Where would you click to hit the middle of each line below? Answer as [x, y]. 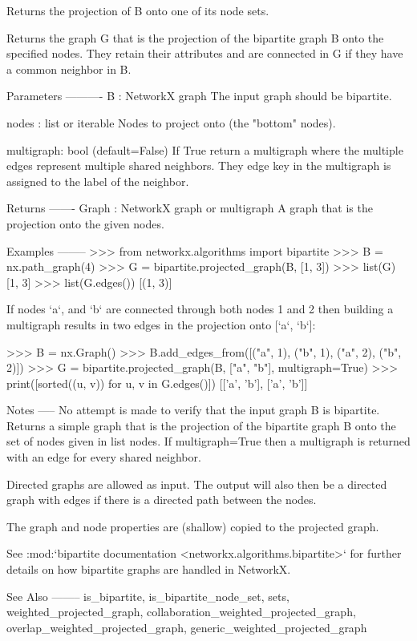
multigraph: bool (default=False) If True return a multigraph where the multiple [205, 149]
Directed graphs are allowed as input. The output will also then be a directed [197, 484]
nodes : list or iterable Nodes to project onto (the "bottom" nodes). [171, 122]
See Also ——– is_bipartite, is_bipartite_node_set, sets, [148, 596]
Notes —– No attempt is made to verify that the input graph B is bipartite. [193, 410]
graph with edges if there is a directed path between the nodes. [162, 500]
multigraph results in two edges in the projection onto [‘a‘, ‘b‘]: [161, 324]
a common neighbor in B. [69, 69]
